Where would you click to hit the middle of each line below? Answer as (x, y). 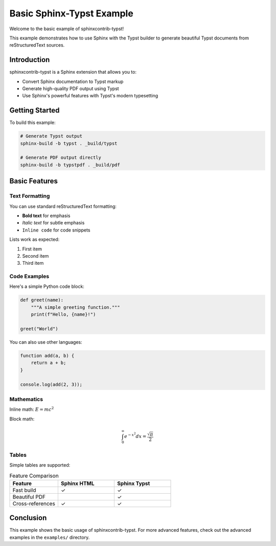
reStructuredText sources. (37, 45)
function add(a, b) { (47, 356)
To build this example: (32, 122)
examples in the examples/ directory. (50, 537)
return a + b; (49, 363)
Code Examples (29, 277)
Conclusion (28, 518)
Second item (36, 256)
